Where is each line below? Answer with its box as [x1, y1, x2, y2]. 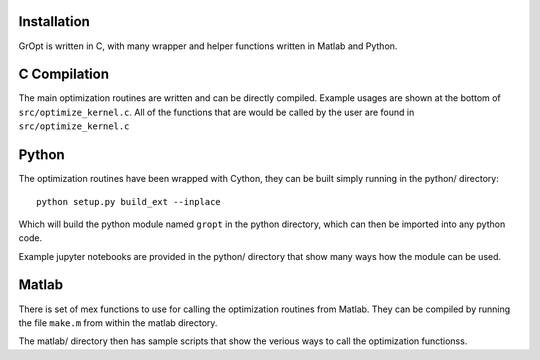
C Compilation [18, 66, 110, 83]
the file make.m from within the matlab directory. [18, 316, 218, 329]
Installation [18, 13, 90, 30]
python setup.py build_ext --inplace [36, 196, 222, 207]
